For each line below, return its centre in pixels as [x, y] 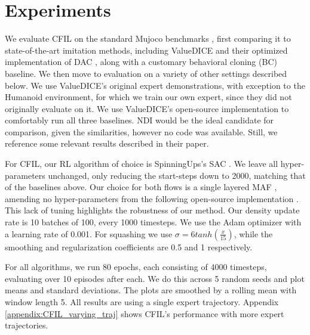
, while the [253, 233]
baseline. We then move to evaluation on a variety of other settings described [146, 73]
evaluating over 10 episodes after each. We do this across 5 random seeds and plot [155, 278]
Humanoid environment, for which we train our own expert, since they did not [148, 97]
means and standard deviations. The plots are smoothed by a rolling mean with [151, 290]
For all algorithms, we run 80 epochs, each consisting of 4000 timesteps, [136, 267]
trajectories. [27, 325]
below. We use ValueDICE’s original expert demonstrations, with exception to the [155, 85]
